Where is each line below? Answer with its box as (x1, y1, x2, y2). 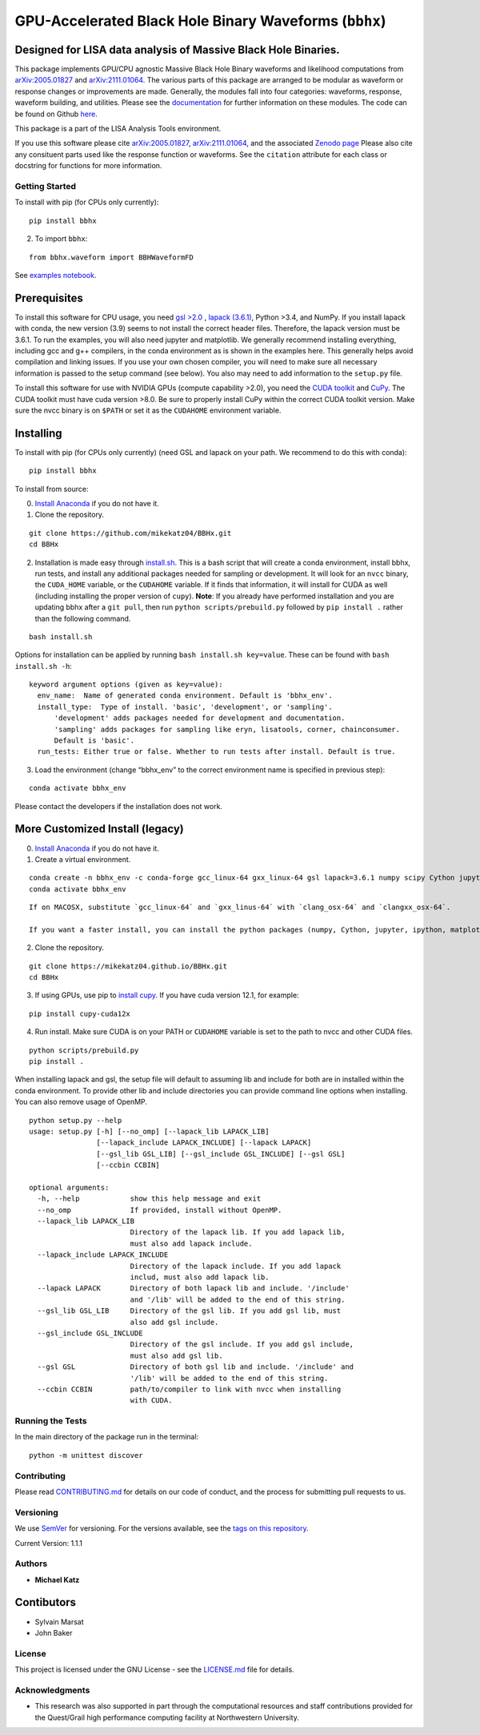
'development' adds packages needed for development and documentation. (54, 714, 346, 723)
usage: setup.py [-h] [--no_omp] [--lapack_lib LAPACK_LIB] (29, 1126, 270, 1136)
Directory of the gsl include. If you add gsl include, (130, 1340, 354, 1349)
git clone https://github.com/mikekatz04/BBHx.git (29, 529, 232, 537)
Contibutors (14, 1596, 76, 1609)
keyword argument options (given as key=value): (29, 680, 223, 689)
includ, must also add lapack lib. (130, 1273, 270, 1282)
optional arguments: (29, 1182, 110, 1192)
